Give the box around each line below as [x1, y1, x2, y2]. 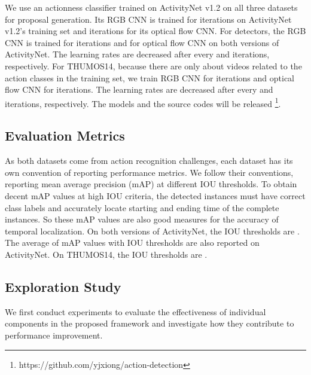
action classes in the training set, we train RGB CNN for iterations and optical [5, 71, 295, 84]
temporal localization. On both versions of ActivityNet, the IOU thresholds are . [5, 224, 300, 237]
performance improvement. [5, 328, 103, 341]
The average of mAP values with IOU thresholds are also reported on [5, 236, 260, 249]
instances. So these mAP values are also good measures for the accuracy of [5, 213, 279, 225]
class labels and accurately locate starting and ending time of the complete [5, 201, 279, 214]
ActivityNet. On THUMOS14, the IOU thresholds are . [5, 248, 208, 260]
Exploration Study [5, 277, 121, 295]
